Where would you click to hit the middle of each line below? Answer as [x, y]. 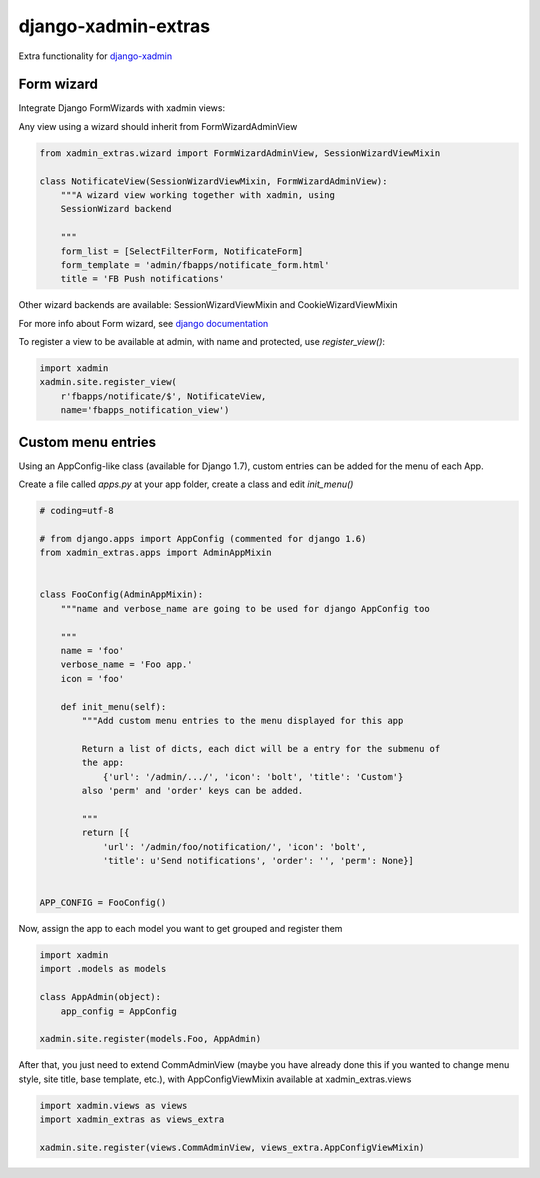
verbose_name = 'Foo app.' [127, 664]
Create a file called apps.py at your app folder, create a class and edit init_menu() [186, 484]
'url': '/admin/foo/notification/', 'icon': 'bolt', [234, 846]
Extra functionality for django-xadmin [95, 56]
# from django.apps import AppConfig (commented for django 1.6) [203, 538]
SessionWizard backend [116, 209]
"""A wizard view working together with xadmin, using [197, 195]
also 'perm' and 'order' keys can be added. [192, 790]
